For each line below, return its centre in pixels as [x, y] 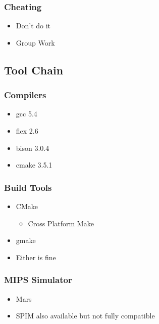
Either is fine [36, 257]
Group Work [35, 42]
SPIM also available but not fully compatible [85, 316]
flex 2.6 [27, 131]
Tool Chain [34, 70]
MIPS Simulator [38, 280]
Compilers [25, 95]
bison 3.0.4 [33, 148]
